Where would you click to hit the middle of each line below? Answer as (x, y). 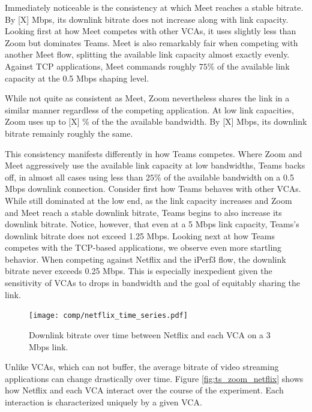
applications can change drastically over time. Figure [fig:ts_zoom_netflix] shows (154, 378)
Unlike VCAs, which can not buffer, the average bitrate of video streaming (142, 367)
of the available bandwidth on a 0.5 (229, 177)
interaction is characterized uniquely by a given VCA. (103, 402)
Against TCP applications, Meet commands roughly (100, 66)
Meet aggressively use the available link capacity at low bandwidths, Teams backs (155, 165)
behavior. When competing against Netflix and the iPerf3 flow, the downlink (145, 259)
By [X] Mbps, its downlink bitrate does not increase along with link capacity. (147, 19)
